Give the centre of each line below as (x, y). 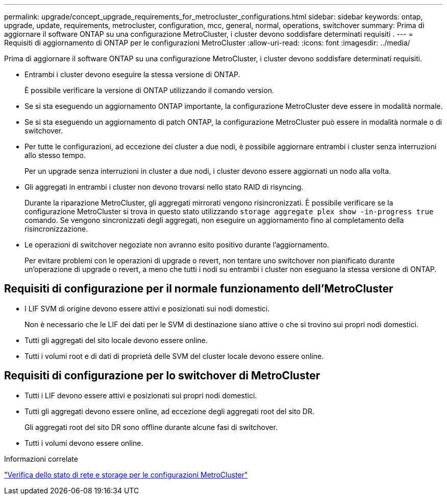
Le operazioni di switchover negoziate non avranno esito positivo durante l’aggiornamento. (177, 245)
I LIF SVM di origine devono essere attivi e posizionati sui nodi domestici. (147, 308)
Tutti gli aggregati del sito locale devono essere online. (116, 340)
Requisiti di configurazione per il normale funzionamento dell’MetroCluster (199, 289)
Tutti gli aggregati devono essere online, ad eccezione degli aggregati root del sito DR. (169, 411)
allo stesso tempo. (55, 155)
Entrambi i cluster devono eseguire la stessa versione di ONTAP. (132, 74)
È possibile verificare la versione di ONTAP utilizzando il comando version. (149, 90)
